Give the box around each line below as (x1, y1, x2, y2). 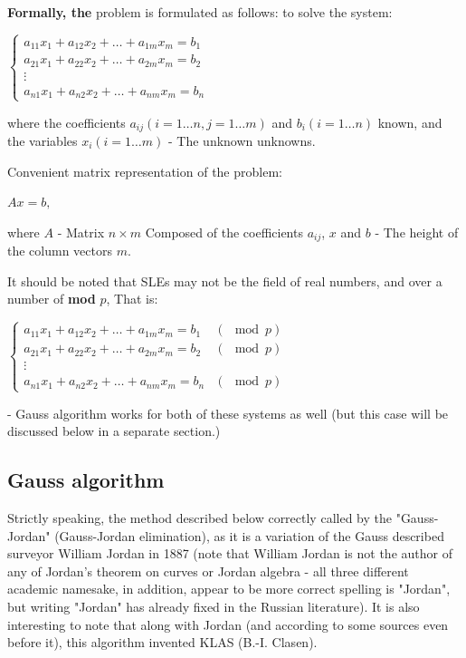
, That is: (106, 289, 158, 308)
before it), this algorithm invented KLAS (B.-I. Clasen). (7, 633, 318, 652)
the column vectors (7, 241, 112, 260)
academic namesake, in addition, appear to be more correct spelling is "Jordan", (7, 579, 451, 598)
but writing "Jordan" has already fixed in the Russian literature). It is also (7, 597, 420, 616)
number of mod (7, 289, 96, 308)
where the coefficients (7, 112, 126, 131)
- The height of (375, 222, 459, 241)
